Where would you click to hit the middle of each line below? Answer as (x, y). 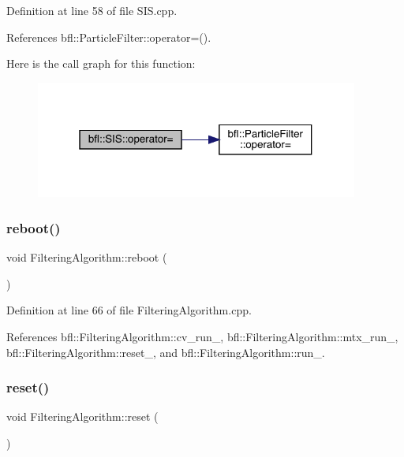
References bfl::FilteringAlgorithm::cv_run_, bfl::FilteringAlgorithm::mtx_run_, (202, 337)
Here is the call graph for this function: (101, 63)
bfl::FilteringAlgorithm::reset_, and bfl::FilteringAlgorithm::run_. (166, 352)
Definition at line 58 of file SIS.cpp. (92, 10)
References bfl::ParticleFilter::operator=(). (109, 37)
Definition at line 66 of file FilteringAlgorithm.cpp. (129, 310)
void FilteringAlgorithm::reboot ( (87, 257)
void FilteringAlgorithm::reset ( (82, 416)
